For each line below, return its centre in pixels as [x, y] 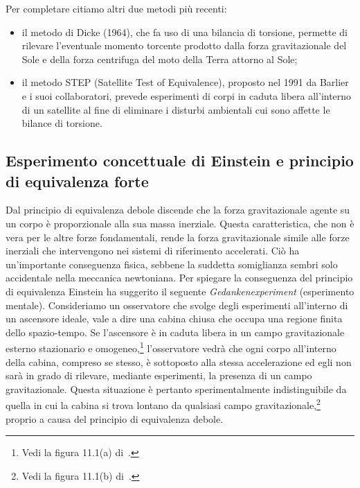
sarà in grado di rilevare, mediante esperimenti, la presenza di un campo [159, 375]
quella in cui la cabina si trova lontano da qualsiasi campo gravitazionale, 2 [163, 404]
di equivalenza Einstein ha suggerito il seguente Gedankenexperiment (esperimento [180, 291]
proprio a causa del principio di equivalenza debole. [115, 418]
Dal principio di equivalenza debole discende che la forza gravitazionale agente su [178, 210]
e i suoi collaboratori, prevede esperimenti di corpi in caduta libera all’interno [187, 95]
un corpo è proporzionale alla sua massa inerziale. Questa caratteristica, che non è [180, 223]
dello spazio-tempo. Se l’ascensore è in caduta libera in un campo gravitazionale [175, 332]
